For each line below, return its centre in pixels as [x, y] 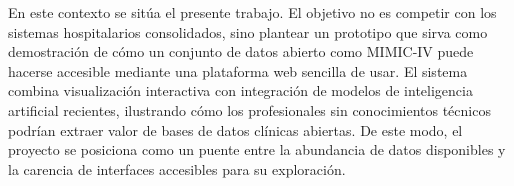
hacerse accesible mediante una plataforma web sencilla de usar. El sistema [238, 70]
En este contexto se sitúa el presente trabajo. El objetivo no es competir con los [252, 12]
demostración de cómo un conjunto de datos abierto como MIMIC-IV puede [241, 51]
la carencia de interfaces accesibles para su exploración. [177, 168]
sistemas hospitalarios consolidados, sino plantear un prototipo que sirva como [248, 31]
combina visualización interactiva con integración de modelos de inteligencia [240, 90]
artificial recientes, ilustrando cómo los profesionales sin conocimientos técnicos [249, 109]
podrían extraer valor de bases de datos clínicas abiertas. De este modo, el [235, 129]
